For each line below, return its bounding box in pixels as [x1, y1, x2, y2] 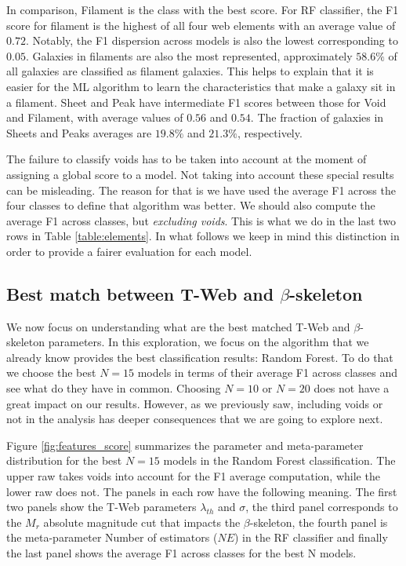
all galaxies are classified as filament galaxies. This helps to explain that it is [6, 63, 374, 79]
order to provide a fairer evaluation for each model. [6, 243, 252, 259]
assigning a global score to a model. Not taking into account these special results [6, 166, 394, 182]
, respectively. [237, 124, 303, 141]
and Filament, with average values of [6, 109, 183, 126]
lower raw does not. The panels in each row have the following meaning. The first [6, 483, 397, 499]
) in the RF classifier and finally [234, 529, 388, 546]
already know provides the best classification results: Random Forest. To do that [6, 349, 393, 365]
